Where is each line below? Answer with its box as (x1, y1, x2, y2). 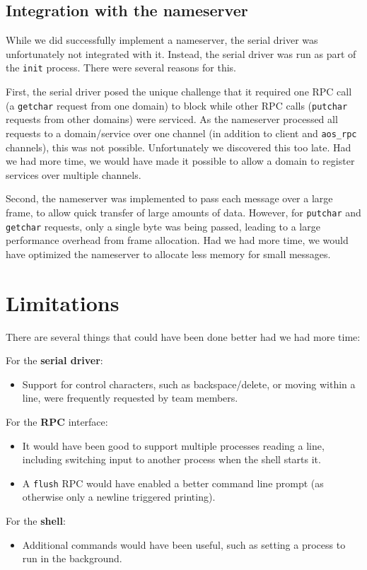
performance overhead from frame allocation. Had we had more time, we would (6, 233, 349, 248)
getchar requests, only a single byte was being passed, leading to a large (6, 219, 320, 233)
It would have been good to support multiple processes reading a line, (22, 438, 325, 453)
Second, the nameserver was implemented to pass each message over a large (6, 191, 333, 206)
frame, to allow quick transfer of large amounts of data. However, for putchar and (6, 204, 361, 219)
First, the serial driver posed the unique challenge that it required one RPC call (6, 84, 352, 99)
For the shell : (6, 513, 66, 528)
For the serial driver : (6, 353, 103, 368)
